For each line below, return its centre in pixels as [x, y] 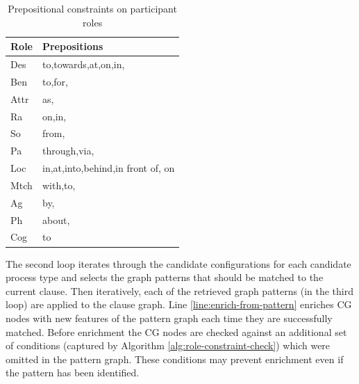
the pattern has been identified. [73, 373]
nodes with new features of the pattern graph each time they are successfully [169, 318]
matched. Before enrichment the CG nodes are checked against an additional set [176, 331]
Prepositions [73, 46]
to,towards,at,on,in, [83, 64]
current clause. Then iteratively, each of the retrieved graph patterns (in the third [179, 290]
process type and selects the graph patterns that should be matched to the [165, 277]
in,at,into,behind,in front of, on [108, 168]
